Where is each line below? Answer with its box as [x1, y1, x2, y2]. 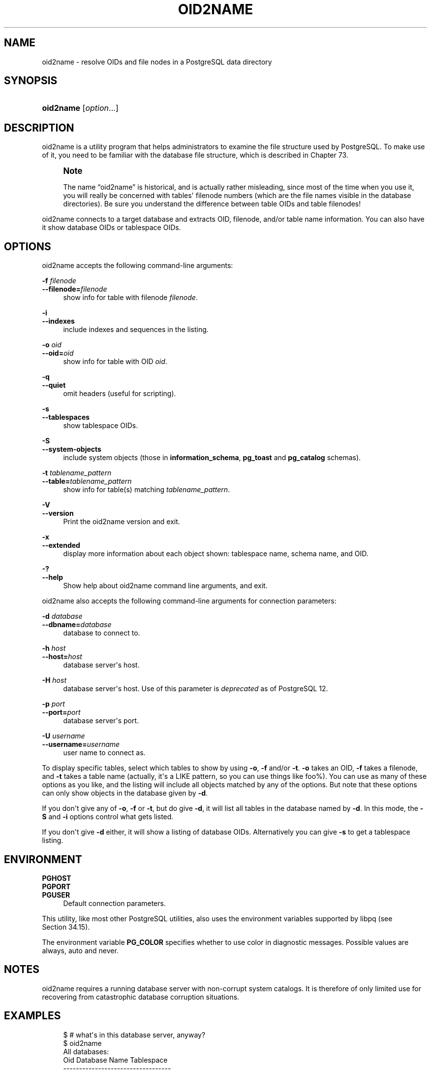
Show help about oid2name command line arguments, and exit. [63, 581, 268, 590]
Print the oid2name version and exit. [63, 517, 180, 526]
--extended [42, 541, 80, 550]
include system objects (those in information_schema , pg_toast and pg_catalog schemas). [63, 453, 361, 462]
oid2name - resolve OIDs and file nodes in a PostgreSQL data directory [42, 57, 272, 66]
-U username [42, 732, 85, 740]
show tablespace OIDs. [63, 421, 138, 430]
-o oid [42, 340, 62, 349]
